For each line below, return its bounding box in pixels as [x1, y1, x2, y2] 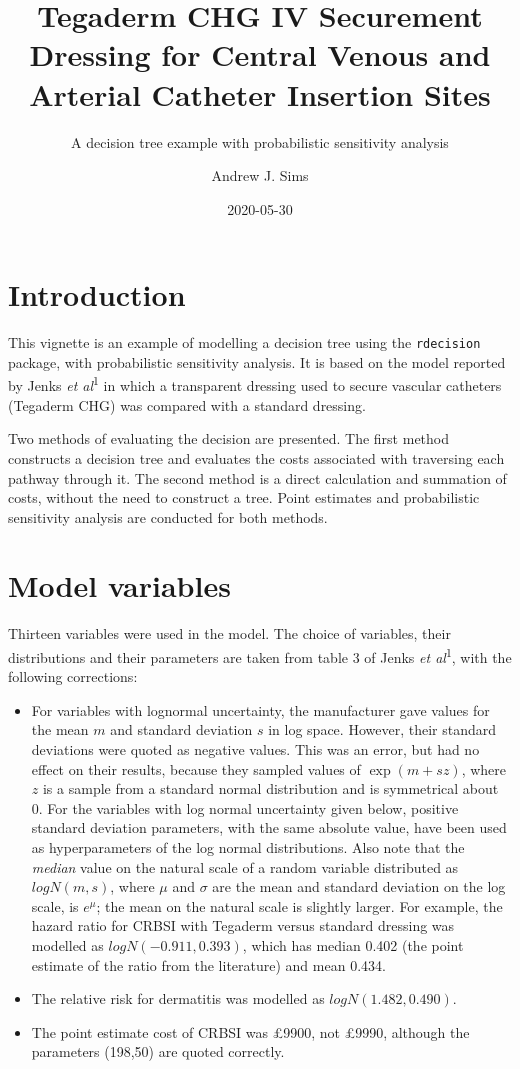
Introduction [8, 274, 186, 315]
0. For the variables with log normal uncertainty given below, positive [31, 797, 459, 818]
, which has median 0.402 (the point [242, 934, 464, 955]
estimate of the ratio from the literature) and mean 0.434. [31, 954, 386, 975]
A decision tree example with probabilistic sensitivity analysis [71, 131, 449, 152]
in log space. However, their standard [268, 719, 496, 740]
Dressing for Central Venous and [29, 34, 491, 75]
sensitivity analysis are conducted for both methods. [8, 506, 328, 527]
